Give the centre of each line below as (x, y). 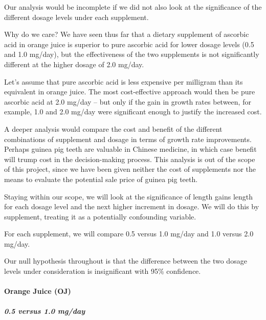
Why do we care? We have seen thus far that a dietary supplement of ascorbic (127, 34)
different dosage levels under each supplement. (76, 17)
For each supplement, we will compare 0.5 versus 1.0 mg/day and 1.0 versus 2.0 (129, 234)
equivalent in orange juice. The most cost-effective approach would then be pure (130, 92)
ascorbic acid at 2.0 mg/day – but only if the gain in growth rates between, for (128, 101)
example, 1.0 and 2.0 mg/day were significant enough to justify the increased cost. (133, 112)
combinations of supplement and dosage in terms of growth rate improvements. (128, 139)
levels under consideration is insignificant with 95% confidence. (103, 271)
